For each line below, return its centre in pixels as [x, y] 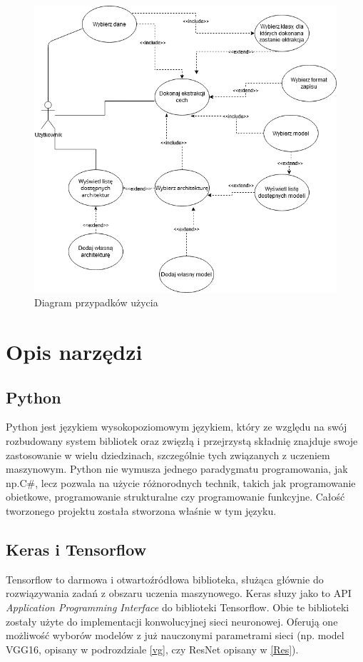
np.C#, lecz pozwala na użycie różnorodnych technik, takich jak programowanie [181, 482]
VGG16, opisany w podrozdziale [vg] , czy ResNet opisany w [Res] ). [152, 649]
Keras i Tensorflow [76, 550]
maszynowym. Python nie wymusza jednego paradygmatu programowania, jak [177, 469]
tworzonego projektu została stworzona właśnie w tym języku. [141, 511]
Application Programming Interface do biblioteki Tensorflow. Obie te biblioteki [178, 607]
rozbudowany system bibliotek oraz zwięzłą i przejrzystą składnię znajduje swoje [182, 441]
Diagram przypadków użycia [96, 302]
